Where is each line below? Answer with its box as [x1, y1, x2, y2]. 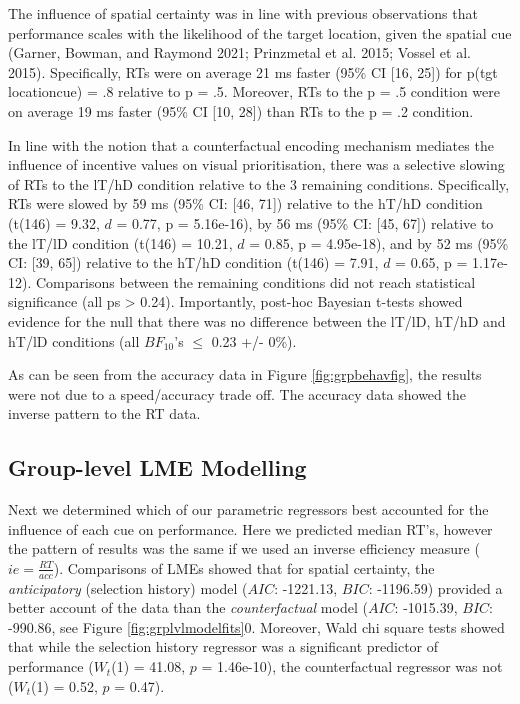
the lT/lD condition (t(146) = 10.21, [8, 232, 233, 253]
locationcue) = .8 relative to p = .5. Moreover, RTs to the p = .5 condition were [8, 81, 500, 102]
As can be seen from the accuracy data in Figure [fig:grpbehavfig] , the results [8, 364, 482, 385]
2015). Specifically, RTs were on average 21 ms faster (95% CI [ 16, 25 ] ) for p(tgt [8, 61, 498, 82]
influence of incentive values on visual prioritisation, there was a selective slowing [8, 154, 505, 175]
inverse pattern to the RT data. [8, 403, 201, 424]
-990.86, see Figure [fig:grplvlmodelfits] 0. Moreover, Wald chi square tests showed [8, 616, 505, 637]
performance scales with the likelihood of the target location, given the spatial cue [8, 22, 512, 43]
